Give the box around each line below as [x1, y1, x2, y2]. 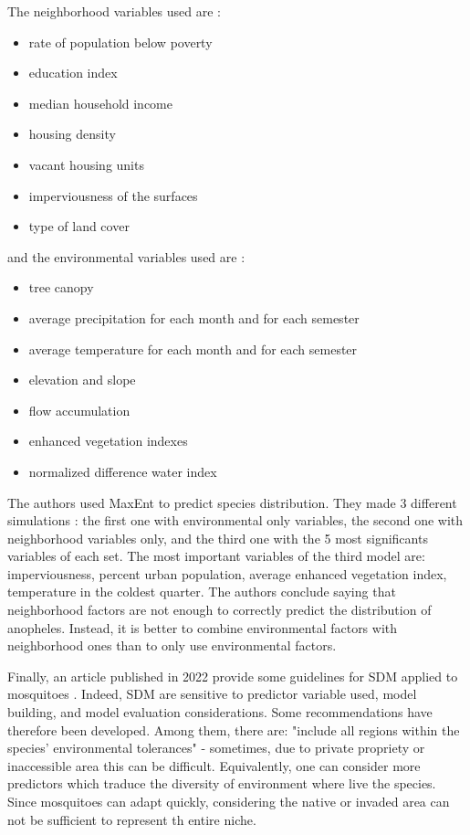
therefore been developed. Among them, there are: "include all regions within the [7, 720, 460, 739]
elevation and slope [28, 370, 136, 389]
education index [28, 63, 118, 82]
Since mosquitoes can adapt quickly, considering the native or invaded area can [7, 792, 450, 810]
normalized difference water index [28, 461, 217, 481]
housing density [28, 124, 116, 143]
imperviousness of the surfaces [28, 185, 198, 205]
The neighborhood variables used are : [7, 2, 222, 20]
